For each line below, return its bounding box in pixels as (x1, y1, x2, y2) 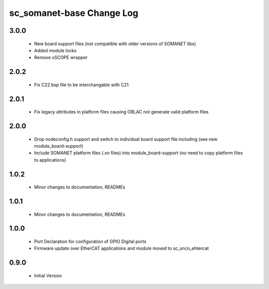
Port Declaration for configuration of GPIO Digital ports (34, 238, 146, 244)
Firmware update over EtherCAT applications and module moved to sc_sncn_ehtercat (34, 245, 209, 251)
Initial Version (34, 273, 62, 279)
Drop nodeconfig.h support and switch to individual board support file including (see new (34, 136, 218, 142)
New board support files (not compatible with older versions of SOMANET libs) (34, 40, 196, 47)
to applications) (34, 157, 66, 163)
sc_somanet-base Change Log (9, 7, 138, 18)
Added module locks (34, 47, 77, 53)
